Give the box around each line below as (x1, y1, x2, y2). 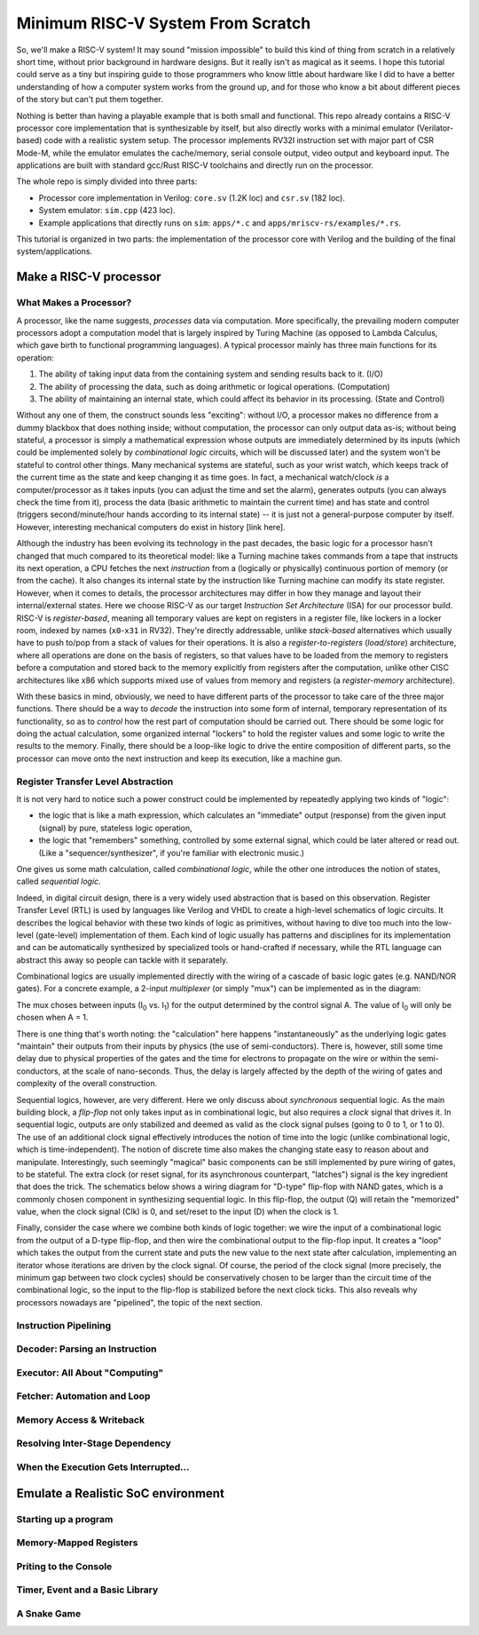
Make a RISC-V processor (16, 269, 161, 284)
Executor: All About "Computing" (16, 1366, 164, 1378)
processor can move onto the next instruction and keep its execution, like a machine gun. (16, 753, 343, 764)
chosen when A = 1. (16, 1012, 89, 1023)
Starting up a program (16, 1512, 114, 1525)
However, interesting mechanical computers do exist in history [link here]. (16, 521, 286, 532)
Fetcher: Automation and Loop (16, 1390, 151, 1402)
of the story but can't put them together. (16, 94, 163, 105)
